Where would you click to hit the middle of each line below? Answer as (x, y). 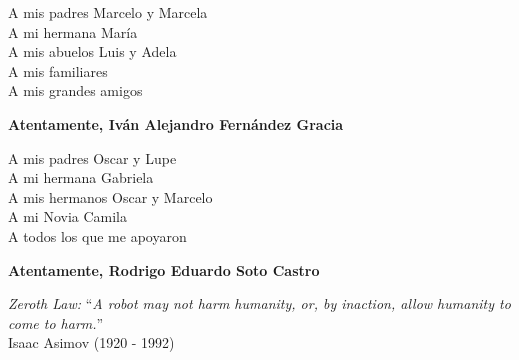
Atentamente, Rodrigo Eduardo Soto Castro (164, 269)
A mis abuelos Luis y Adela (92, 51)
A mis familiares (58, 70)
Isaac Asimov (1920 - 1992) (91, 342)
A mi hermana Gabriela (81, 177)
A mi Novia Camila (67, 216)
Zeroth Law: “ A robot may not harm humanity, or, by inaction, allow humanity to (259, 303)
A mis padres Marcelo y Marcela (108, 12)
